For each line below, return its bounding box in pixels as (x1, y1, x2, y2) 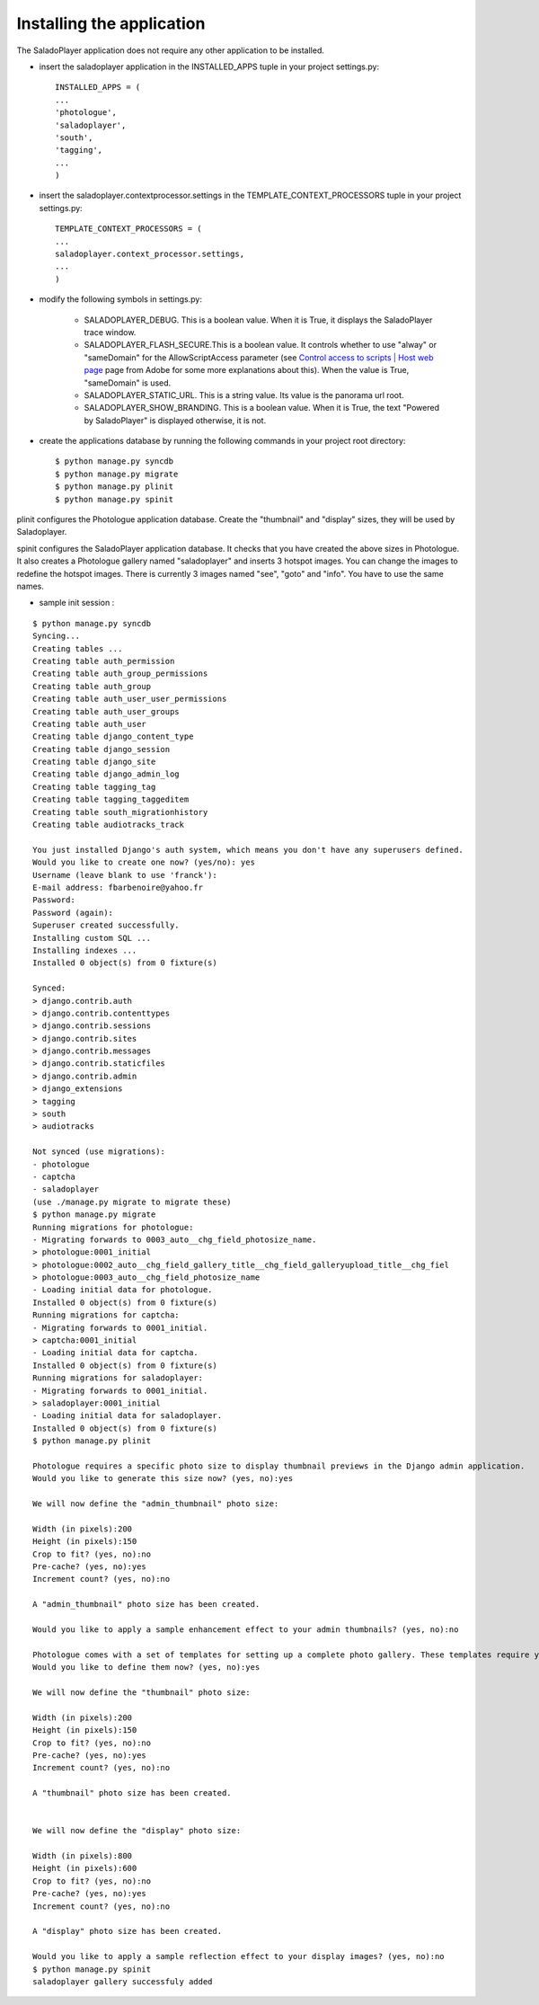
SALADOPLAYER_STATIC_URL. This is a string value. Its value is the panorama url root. (84, 389, 404, 400)
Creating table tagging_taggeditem (32, 794, 190, 804)
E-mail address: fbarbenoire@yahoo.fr (32, 882, 204, 892)
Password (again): (32, 908, 114, 918)
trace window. (84, 326, 137, 337)
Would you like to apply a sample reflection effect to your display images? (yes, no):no (32, 1951, 445, 1962)
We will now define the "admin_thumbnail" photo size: (32, 1499, 279, 1509)
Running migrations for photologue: (32, 1222, 194, 1232)
